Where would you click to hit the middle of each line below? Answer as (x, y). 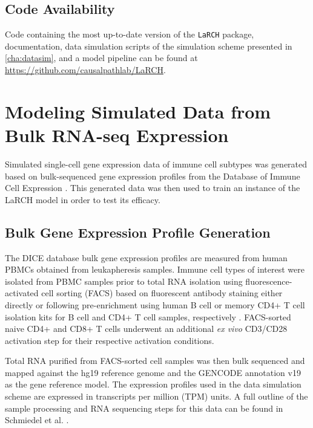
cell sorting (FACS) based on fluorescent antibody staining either (162, 293)
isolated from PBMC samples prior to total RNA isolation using (124, 281)
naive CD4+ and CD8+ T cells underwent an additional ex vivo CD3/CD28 (146, 329)
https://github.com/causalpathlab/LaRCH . (85, 70)
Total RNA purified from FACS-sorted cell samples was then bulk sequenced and (155, 361)
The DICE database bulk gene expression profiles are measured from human (146, 257)
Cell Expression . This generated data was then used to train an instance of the (153, 188)
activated (22, 293)
